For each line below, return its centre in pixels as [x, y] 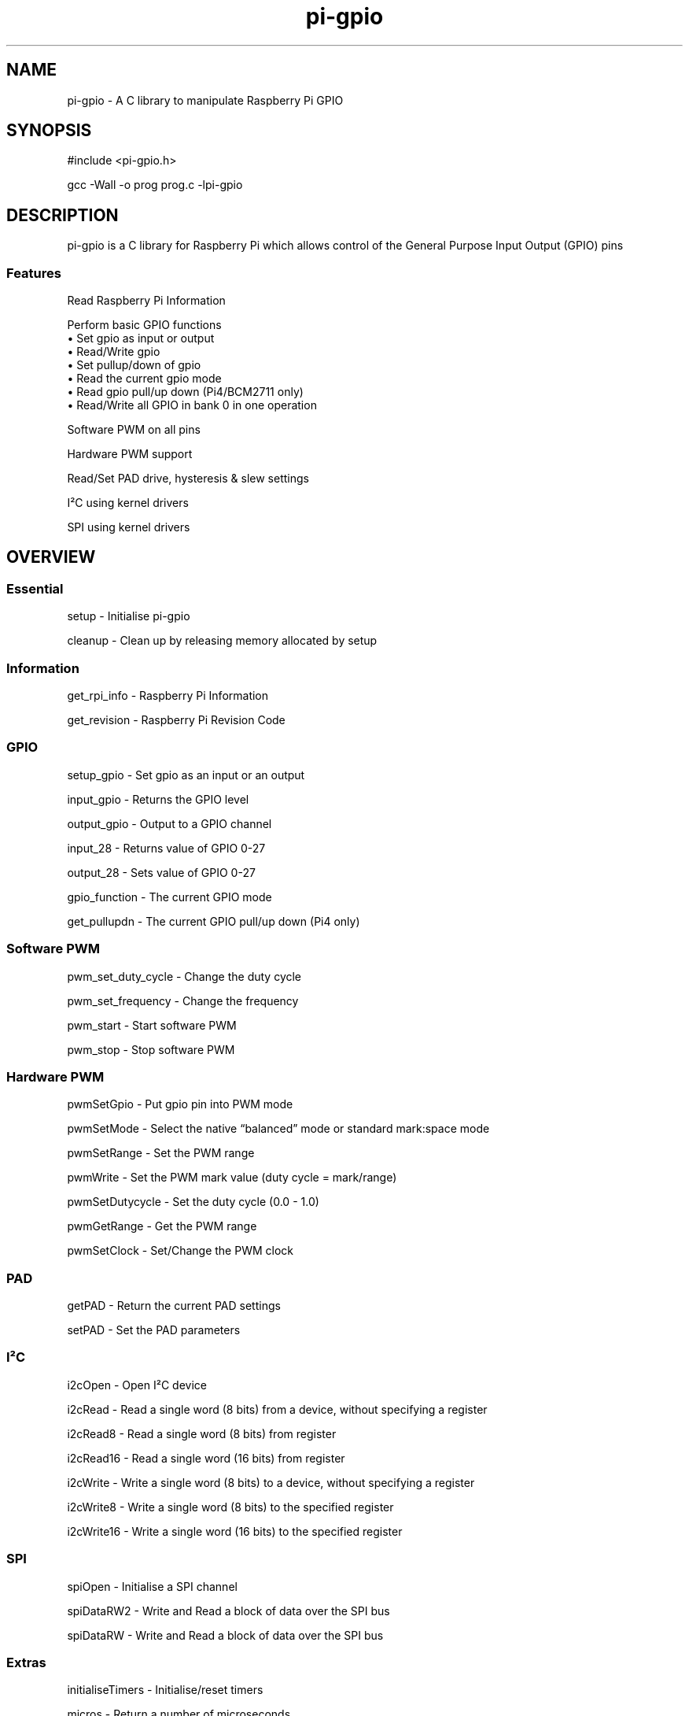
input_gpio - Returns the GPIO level [158, 799]
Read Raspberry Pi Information [146, 301]
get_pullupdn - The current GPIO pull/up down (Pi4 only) [214, 921]
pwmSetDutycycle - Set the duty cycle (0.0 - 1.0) [193, 1202]
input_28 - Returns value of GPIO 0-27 [166, 848]
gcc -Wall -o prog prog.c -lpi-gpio [155, 185]
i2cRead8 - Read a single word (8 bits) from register [202, 1433]
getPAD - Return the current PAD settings [174, 1305]
